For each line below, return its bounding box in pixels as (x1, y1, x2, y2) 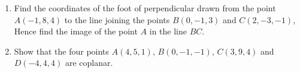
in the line (149, 25, 187, 37)
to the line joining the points (64, 13, 170, 26)
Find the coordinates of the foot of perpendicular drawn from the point (14, 2, 276, 14)
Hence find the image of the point (14, 25, 138, 37)
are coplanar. (65, 56, 113, 69)
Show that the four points (14, 45, 109, 57)
